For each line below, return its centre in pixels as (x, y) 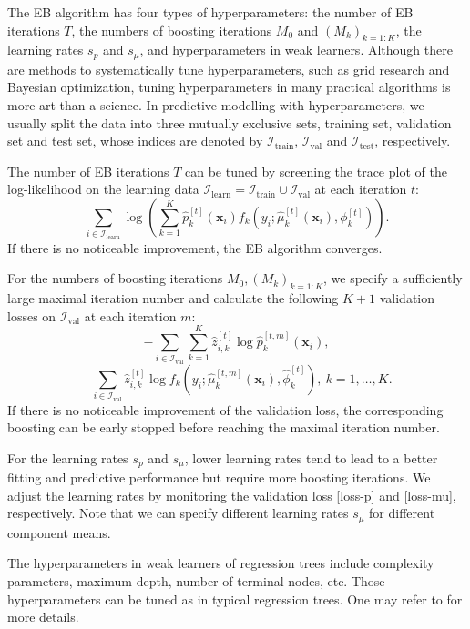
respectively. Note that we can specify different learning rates (178, 513)
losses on (32, 315)
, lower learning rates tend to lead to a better (311, 457)
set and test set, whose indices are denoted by (135, 141)
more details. (43, 617)
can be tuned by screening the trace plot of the (316, 171)
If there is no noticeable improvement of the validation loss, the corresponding (225, 409)
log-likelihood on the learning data (103, 189)
